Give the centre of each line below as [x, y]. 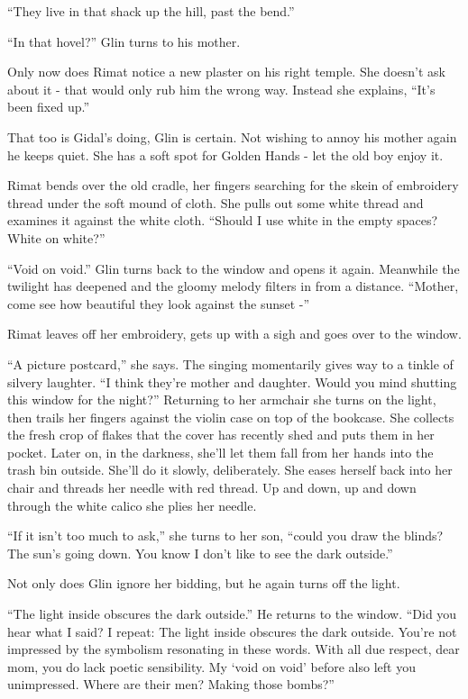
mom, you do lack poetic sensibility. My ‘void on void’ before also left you [211, 666]
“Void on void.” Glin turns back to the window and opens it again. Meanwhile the [234, 268]
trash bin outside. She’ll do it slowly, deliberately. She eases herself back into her [230, 470]
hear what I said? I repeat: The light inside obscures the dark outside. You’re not [232, 631]
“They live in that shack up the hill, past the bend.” [151, 11]
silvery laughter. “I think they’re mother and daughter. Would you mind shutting [232, 381]
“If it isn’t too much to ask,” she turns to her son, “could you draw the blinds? [225, 536]
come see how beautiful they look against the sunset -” [159, 303]
